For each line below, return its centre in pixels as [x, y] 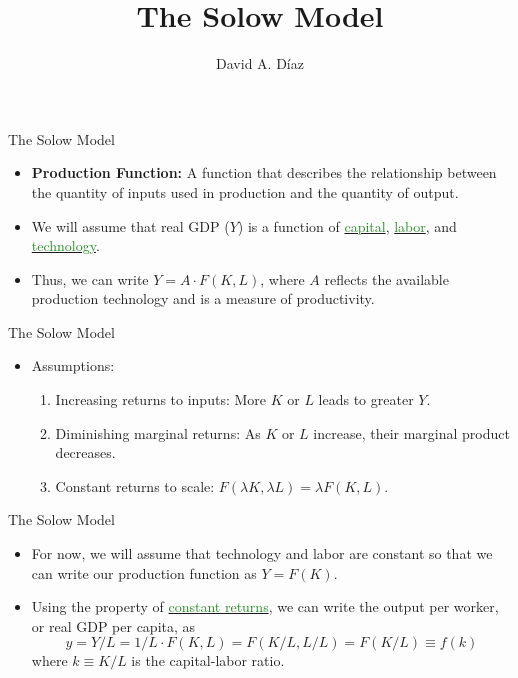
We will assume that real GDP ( [130, 225]
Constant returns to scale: [135, 485]
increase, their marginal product [411, 432]
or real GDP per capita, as [113, 625]
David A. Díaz [260, 63]
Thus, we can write [90, 278]
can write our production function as [144, 572]
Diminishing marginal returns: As [158, 432]
